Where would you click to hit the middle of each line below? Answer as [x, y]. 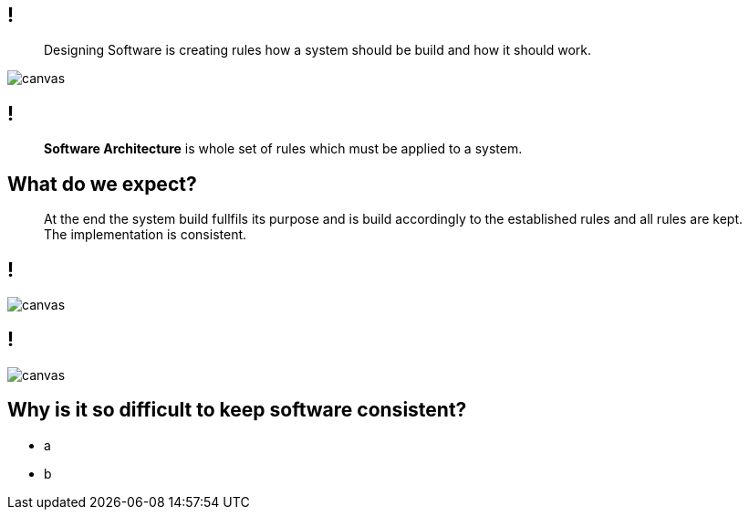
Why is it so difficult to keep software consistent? [237, 410]
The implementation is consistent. [146, 235]
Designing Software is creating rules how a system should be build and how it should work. [318, 50]
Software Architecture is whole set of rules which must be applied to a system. [283, 149]
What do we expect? [102, 184]
